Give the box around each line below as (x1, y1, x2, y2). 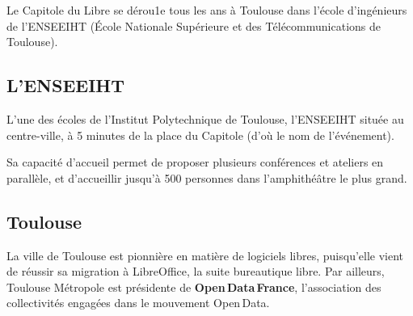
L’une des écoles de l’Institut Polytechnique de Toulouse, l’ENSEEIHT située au (6, 110, 404, 127)
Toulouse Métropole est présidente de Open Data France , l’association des (6, 278, 381, 295)
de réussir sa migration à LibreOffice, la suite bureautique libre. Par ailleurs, (6, 263, 385, 280)
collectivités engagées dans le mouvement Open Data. (6, 294, 270, 311)
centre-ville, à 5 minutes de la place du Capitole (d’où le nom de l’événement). (6, 126, 394, 143)
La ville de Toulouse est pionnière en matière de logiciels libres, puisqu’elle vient (6, 246, 404, 263)
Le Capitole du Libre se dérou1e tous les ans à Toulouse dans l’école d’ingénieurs (6, 2, 407, 18)
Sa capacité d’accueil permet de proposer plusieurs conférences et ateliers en (6, 154, 384, 171)
